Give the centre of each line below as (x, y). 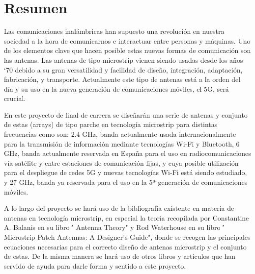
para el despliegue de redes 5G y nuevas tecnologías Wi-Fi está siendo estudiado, (126, 172)
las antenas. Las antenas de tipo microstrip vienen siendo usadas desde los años (124, 60)
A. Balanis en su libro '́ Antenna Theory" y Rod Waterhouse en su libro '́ (114, 227)
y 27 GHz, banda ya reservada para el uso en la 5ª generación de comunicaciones (126, 182)
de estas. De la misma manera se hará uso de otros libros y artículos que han (120, 256)
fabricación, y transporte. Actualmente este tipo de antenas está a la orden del (122, 79)
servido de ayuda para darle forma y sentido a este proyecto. (95, 265)
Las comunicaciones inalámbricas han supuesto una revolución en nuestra (114, 31)
